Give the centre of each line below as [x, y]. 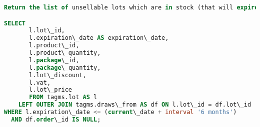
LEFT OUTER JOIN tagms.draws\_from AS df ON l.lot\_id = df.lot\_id [135, 105]
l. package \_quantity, [65, 67]
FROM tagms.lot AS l [63, 97]
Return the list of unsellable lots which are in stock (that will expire [131, 7]
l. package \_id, [54, 60]
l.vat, [40, 82]
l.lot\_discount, [58, 75]
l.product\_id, [54, 46]
